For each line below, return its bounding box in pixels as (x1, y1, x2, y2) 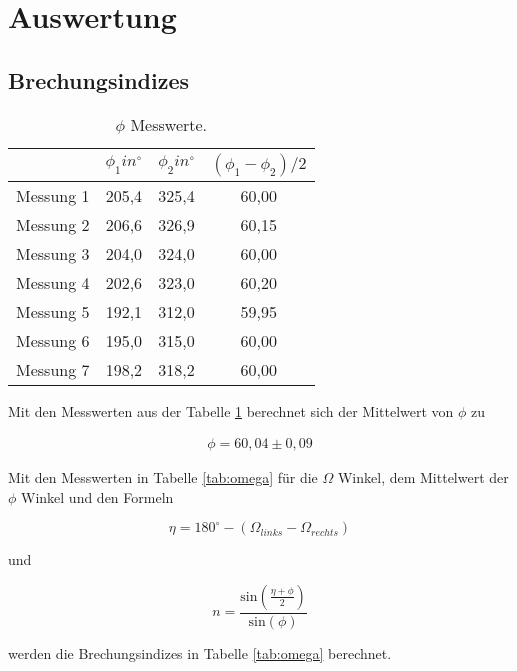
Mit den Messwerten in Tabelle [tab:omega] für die (8, 467, 318, 488)
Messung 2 (16, 212, 90, 236)
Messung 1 (16, 183, 90, 207)
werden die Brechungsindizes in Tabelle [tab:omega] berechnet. (8, 643, 392, 664)
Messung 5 (16, 299, 90, 323)
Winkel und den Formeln (21, 486, 174, 507)
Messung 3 (16, 241, 90, 265)
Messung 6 (16, 328, 90, 352)
